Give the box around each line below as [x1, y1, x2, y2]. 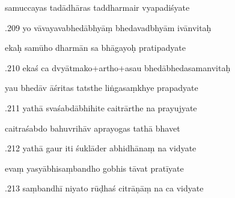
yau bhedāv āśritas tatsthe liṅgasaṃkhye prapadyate [5, 81, 198, 94]
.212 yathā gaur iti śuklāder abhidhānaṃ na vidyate [5, 142, 197, 154]
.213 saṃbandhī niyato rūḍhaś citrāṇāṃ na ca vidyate [5, 182, 204, 194]
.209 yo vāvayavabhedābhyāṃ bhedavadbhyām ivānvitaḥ [5, 21, 212, 33]
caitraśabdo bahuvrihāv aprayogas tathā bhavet [5, 121, 180, 134]
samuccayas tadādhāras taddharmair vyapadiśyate [5, 1, 190, 13]
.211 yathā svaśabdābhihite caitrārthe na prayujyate [5, 101, 197, 114]
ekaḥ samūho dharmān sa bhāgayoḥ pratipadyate [5, 41, 186, 54]
